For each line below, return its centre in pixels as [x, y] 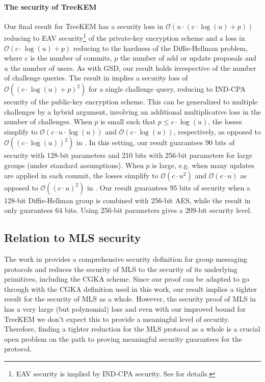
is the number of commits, [71, 58]
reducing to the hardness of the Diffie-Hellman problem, [161, 48]
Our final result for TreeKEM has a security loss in [84, 26]
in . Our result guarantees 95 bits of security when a [169, 187]
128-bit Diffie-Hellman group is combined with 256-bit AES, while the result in [127, 200]
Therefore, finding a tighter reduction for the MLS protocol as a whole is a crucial [132, 329]
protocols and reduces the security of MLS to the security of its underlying [121, 269]
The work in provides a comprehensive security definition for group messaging [126, 258]
